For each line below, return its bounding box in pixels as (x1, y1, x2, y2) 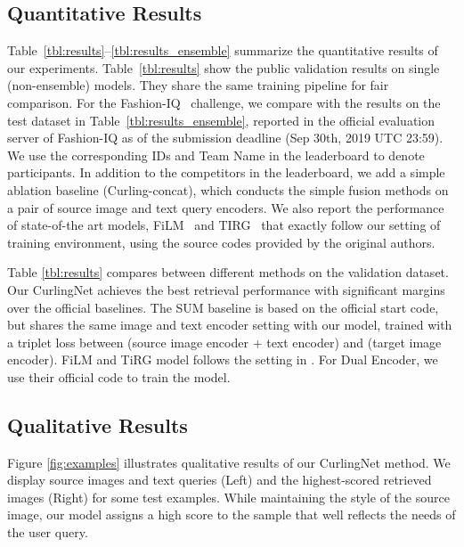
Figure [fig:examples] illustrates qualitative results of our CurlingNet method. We (7, 453, 451, 471)
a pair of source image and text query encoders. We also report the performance (7, 198, 444, 216)
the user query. (7, 523, 88, 542)
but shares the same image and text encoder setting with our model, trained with (7, 315, 452, 334)
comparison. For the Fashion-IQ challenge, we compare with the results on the (7, 93, 441, 111)
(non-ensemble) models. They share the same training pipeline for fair (7, 76, 389, 94)
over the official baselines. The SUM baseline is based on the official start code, (7, 298, 439, 316)
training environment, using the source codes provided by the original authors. (7, 233, 436, 251)
